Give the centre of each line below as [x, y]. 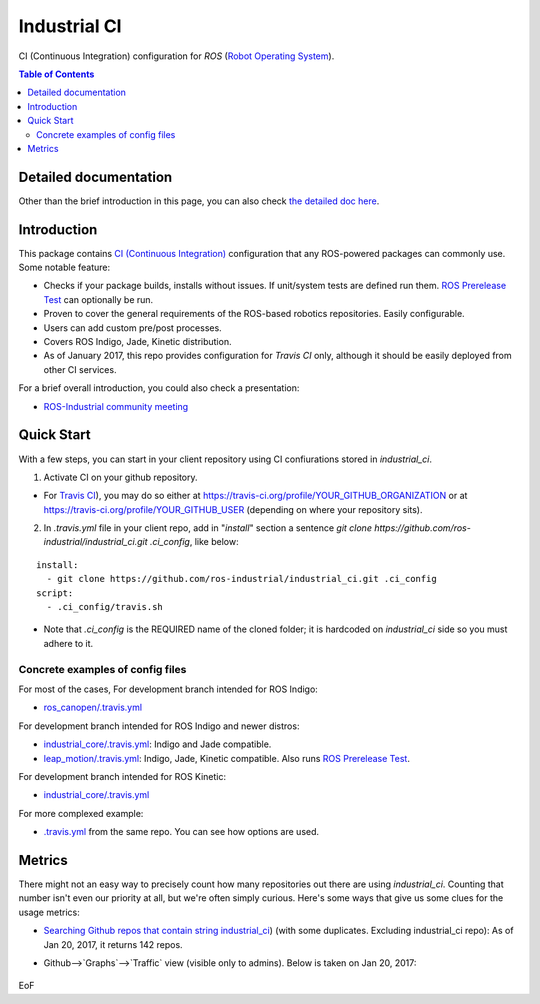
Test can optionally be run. [98, 299]
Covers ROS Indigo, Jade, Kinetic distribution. [137, 342]
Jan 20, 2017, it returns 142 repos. [113, 944]
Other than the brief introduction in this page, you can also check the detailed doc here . [199, 201]
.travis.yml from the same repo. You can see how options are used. [181, 832]
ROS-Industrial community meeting [116, 406]
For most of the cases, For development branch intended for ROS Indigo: [168, 689]
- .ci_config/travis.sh [105, 607]
